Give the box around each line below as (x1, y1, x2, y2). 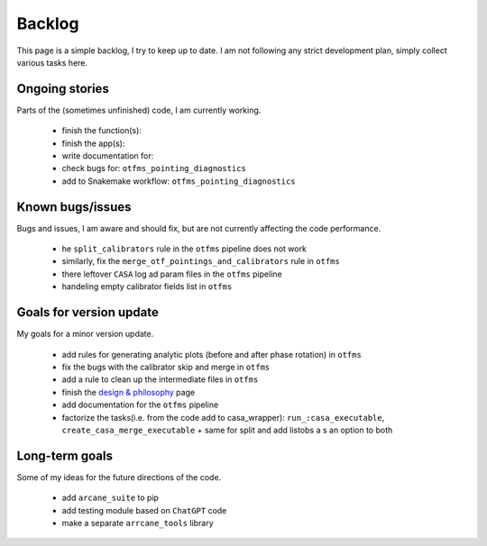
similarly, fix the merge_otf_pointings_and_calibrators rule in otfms (61, 256, 340, 267)
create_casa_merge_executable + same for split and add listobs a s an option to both (61, 424, 393, 435)
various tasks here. (16, 57, 88, 68)
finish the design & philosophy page (61, 387, 196, 397)
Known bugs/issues (16, 199, 132, 214)
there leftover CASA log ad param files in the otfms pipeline (61, 268, 283, 279)
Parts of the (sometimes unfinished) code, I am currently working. (16, 105, 262, 115)
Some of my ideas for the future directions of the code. (16, 471, 222, 482)
